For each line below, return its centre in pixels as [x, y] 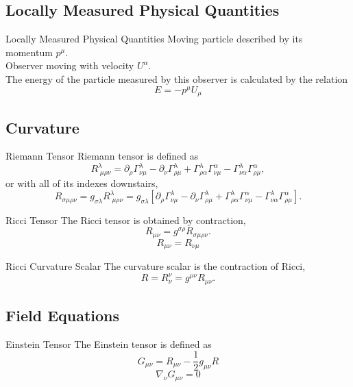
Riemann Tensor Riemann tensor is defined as [102, 156]
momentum [29, 52]
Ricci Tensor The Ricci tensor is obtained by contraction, [126, 220]
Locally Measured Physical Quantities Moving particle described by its [154, 39]
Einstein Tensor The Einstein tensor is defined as [109, 344]
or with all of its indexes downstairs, [82, 183]
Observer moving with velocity [70, 65]
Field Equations [63, 315]
